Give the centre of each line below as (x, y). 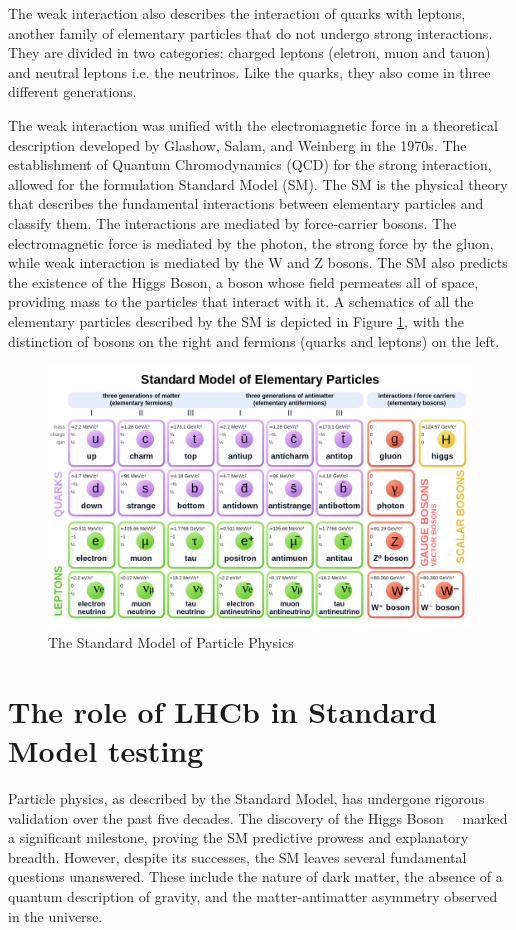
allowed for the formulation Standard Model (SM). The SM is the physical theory (258, 183)
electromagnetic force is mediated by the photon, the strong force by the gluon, (251, 242)
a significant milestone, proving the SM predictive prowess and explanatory (238, 837)
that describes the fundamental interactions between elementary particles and (246, 203)
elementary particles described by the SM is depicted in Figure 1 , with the (236, 320)
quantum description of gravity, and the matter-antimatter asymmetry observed (253, 895)
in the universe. (55, 915)
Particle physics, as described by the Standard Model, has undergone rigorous (246, 797)
